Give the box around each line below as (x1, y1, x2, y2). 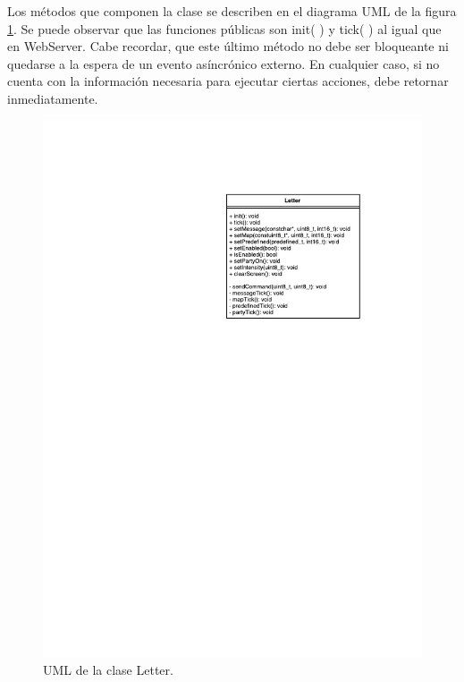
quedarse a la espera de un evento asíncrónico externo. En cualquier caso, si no (7, 54, 440, 72)
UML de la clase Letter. (43, 661, 173, 679)
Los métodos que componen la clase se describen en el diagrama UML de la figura (7, 2, 457, 20)
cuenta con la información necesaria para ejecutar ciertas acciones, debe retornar (7, 72, 449, 90)
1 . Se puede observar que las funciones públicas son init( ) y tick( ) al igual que (7, 19, 442, 38)
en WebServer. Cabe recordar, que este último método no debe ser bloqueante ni (7, 37, 449, 55)
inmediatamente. (7, 89, 98, 107)
